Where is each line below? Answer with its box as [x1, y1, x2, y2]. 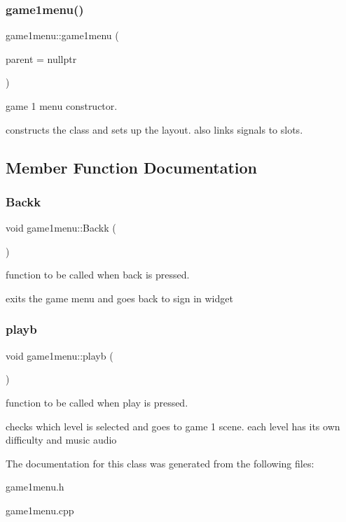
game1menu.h [6, 479, 64, 494]
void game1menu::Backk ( [6, 220, 116, 235]
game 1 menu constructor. [6, 99, 118, 113]
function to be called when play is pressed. [6, 395, 188, 409]
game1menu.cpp [6, 502, 74, 517]
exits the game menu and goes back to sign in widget [6, 290, 233, 305]
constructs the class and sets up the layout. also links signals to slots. [6, 122, 303, 136]
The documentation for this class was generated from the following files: [6, 456, 314, 470]
